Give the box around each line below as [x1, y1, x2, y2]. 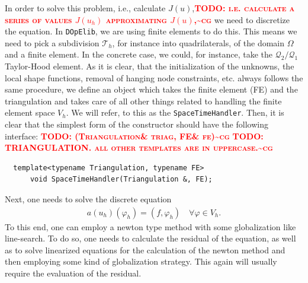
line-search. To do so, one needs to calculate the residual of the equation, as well [5, 232, 296, 244]
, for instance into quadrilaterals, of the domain [112, 36, 285, 49]
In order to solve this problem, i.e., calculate [5, 2, 166, 14]
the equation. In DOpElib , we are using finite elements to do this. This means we [5, 25, 297, 37]
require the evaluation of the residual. [5, 267, 142, 279]
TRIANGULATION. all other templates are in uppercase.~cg [5, 141, 273, 154]
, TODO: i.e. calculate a [192, 2, 295, 14]
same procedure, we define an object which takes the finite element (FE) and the [5, 83, 298, 96]
